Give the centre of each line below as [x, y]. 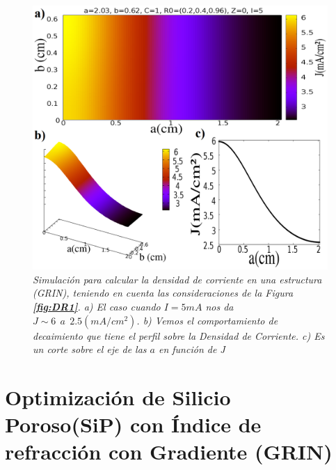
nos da [219, 307]
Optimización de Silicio [118, 397]
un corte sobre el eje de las [90, 349]
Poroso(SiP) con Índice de [133, 424]
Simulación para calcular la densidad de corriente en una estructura [177, 279]
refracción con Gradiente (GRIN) [169, 452]
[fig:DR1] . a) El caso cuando [97, 307]
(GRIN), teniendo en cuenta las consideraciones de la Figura [163, 293]
